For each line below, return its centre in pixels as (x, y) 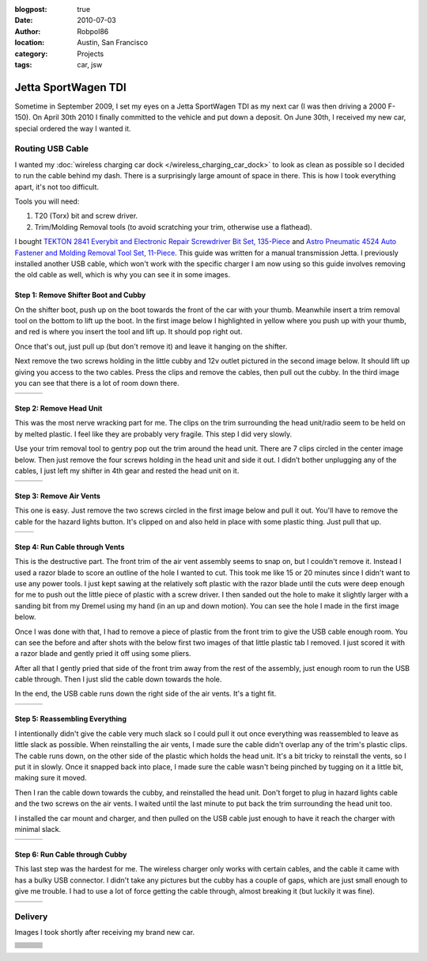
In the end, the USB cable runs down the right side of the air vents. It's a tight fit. (145, 694)
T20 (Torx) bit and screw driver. (86, 216)
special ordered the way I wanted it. (73, 128)
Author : (28, 31)
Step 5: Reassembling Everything (70, 719)
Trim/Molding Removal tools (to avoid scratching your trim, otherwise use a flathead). (173, 227)
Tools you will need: (47, 201)
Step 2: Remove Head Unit (59, 409)
